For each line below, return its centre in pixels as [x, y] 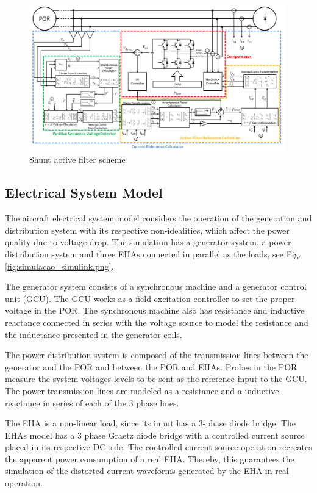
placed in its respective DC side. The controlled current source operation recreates [158, 447]
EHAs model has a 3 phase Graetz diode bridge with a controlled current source [155, 435]
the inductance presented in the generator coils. [94, 334]
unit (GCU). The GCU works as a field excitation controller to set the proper [150, 298]
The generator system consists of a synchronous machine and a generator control [156, 286]
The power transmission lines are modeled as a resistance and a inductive [142, 390]
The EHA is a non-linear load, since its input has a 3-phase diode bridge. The [151, 423]
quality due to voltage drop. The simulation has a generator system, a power [148, 242]
